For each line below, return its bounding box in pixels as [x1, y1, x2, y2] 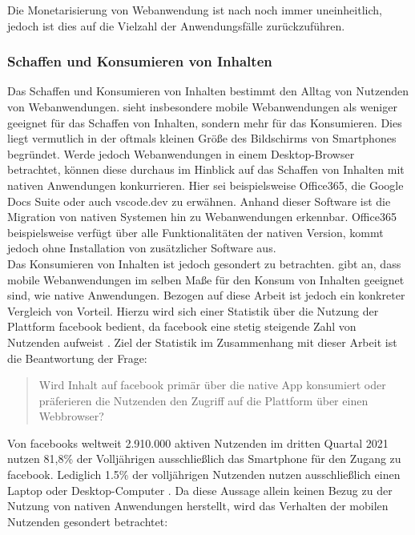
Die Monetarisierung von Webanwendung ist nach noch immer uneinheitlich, [7, 2, 382, 18]
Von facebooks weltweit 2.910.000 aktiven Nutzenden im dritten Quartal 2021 [7, 434, 389, 451]
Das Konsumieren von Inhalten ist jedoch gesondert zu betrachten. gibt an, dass [7, 255, 401, 272]
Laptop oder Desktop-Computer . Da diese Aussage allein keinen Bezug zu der [7, 481, 393, 498]
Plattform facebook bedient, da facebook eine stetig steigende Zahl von [7, 318, 357, 335]
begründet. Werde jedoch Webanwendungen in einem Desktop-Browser [7, 145, 355, 162]
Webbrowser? [38, 408, 104, 424]
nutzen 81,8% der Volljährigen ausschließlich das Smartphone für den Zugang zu [7, 450, 401, 467]
